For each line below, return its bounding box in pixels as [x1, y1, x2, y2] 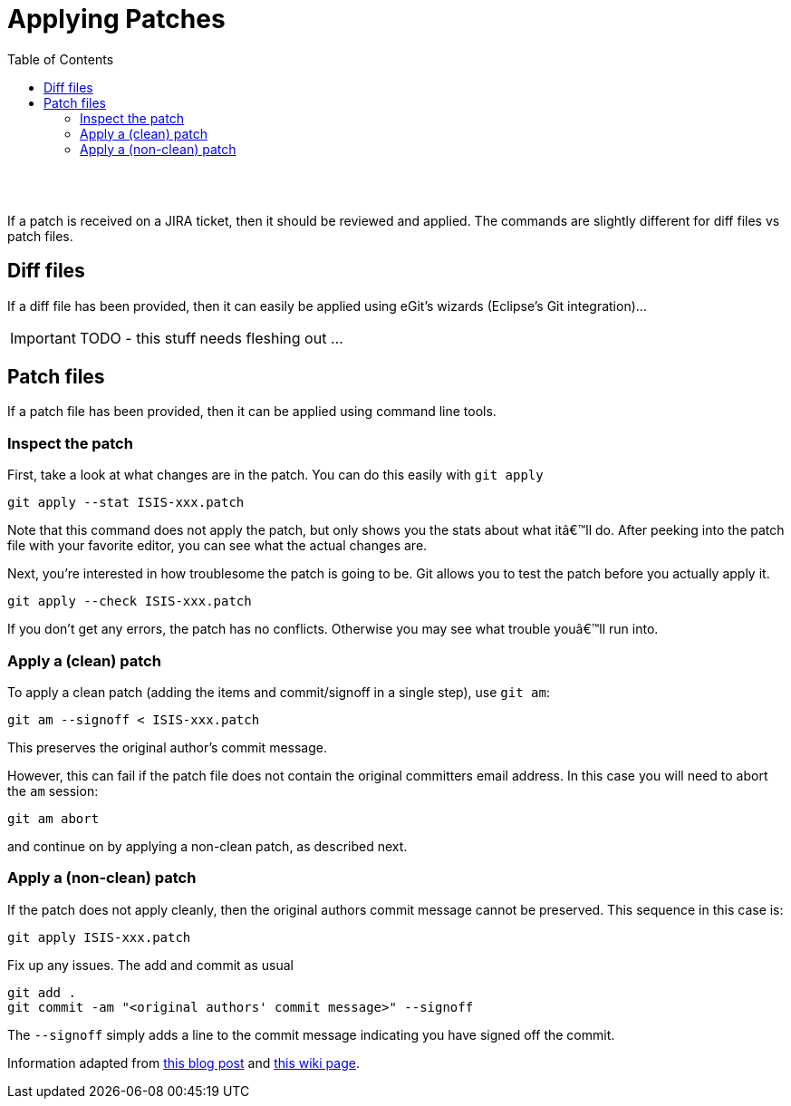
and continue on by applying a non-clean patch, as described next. [7, 838, 408, 854]
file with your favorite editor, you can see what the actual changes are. [7, 538, 428, 554]
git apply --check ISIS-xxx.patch [7, 594, 252, 609]
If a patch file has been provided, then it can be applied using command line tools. [7, 403, 497, 420]
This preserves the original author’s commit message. [7, 739, 327, 755]
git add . [7, 985, 76, 1000]
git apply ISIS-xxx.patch [7, 929, 191, 945]
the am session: [7, 782, 99, 799]
